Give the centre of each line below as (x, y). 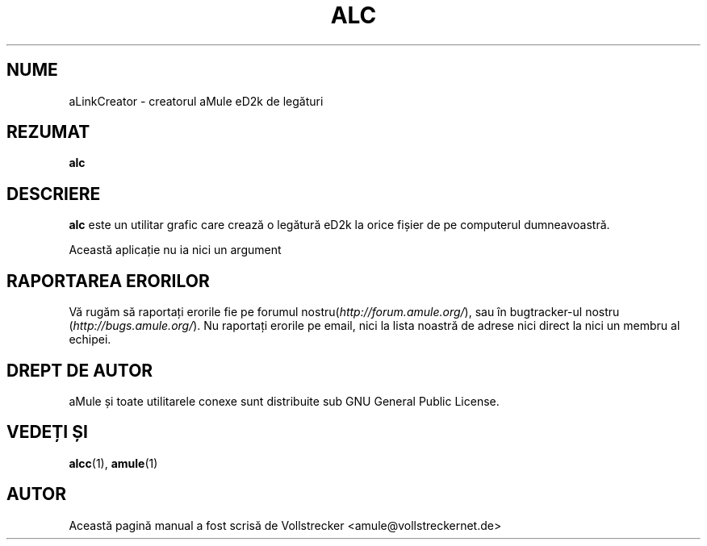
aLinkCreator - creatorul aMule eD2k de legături (196, 101)
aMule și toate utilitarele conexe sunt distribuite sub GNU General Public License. (284, 401)
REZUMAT (48, 132)
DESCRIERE (54, 194)
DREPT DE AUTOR (80, 370)
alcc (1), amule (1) (113, 463)
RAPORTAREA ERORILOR (108, 281)
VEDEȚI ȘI (47, 432)
